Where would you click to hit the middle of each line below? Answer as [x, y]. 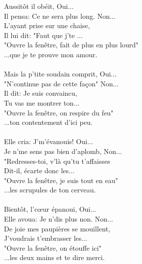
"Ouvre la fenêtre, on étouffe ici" [53, 247]
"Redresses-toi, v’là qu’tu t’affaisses [57, 161]
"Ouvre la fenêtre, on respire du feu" [59, 112]
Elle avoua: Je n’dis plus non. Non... [59, 219]
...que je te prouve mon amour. [51, 54]
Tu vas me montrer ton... [42, 102]
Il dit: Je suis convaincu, [41, 93]
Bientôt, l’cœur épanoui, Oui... [50, 209]
